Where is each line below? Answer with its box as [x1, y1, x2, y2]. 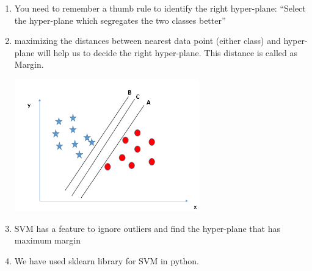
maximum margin [14, 234, 81, 247]
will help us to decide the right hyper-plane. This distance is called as [37, 46, 298, 59]
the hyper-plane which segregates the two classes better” [14, 13, 226, 26]
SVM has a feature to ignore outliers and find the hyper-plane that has [14, 222, 280, 234]
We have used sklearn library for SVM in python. [14, 254, 199, 267]
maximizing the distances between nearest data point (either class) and [14, 34, 281, 47]
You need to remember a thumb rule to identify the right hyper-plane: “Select [14, 2, 306, 14]
